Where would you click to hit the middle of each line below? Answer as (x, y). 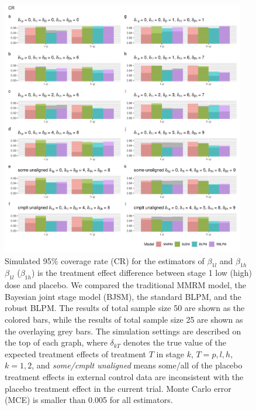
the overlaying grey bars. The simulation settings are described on (123, 331)
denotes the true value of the (175, 342)
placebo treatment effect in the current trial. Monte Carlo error (118, 388)
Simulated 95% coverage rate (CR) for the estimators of (105, 260)
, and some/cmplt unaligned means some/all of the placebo (137, 365)
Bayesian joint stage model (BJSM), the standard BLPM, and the (123, 296)
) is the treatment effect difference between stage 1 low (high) (141, 273)
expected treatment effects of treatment (75, 353)
